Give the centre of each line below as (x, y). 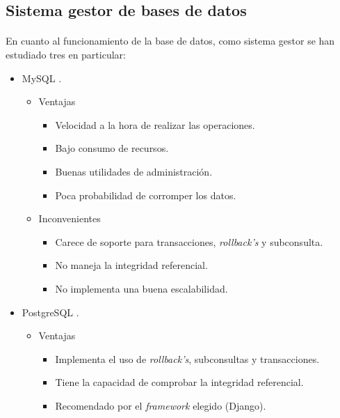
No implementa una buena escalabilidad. (141, 288)
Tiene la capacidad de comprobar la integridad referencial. (179, 382)
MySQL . (42, 78)
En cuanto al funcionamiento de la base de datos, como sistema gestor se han (170, 41)
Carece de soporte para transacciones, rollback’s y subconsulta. (189, 241)
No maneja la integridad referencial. (131, 265)
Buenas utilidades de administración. (134, 171)
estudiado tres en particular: (66, 54)
